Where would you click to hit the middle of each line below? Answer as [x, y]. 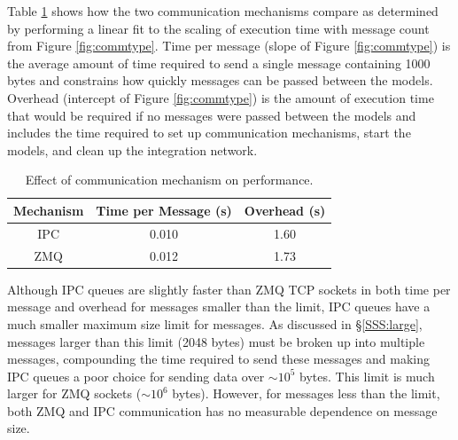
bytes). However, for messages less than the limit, [306, 393]
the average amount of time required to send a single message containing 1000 [219, 63]
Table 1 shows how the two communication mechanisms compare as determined [223, 11]
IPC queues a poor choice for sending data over [136, 376]
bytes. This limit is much [367, 376]
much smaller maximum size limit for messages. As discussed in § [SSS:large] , [215, 323]
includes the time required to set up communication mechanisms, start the [209, 133]
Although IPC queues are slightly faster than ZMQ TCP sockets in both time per [229, 289]
